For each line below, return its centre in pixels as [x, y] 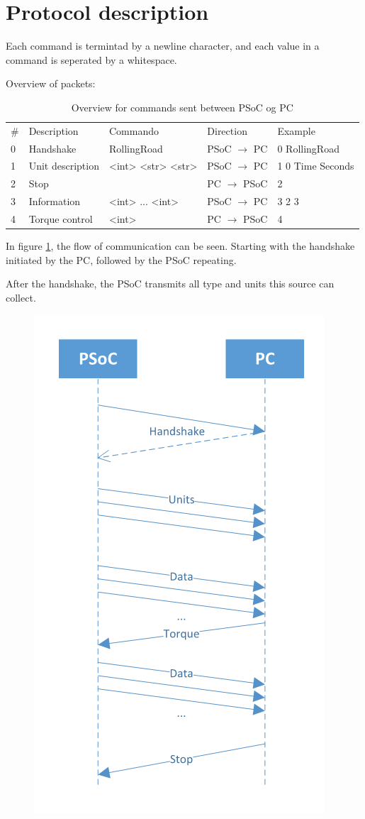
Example [296, 130]
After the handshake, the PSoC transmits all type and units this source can [170, 284]
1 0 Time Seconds [316, 166]
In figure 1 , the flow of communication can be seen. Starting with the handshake [180, 246]
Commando [134, 130]
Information [55, 201]
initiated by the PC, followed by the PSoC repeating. [121, 259]
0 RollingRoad [308, 148]
